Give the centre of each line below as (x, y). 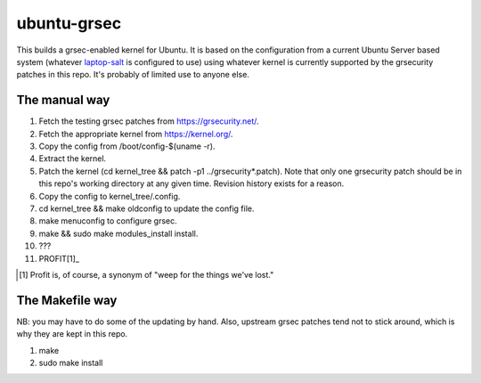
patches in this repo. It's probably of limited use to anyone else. (133, 75)
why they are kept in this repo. (72, 334)
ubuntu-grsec (69, 23)
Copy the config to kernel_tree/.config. (110, 196)
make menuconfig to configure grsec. (108, 221)
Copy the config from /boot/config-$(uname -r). (127, 146)
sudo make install (71, 363)
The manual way (63, 100)
